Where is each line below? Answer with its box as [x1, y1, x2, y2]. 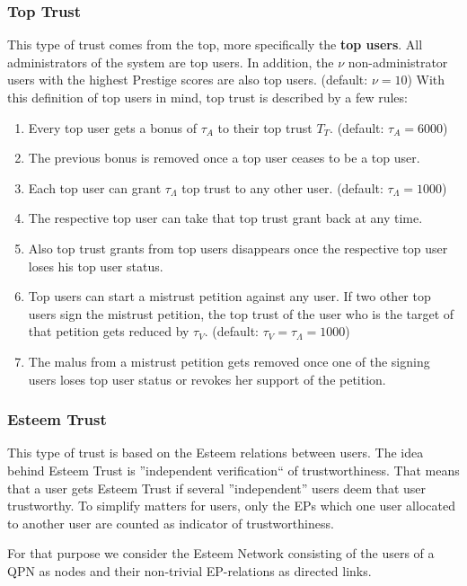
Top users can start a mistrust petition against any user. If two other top [28, 287, 431, 306]
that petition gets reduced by [28, 322, 189, 341]
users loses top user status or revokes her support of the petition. [28, 369, 386, 388]
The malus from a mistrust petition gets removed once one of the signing [28, 351, 430, 370]
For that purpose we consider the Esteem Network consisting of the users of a [7, 544, 435, 563]
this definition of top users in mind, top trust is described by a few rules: [7, 88, 408, 106]
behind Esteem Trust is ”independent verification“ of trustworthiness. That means [7, 460, 460, 479]
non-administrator [348, 52, 448, 71]
